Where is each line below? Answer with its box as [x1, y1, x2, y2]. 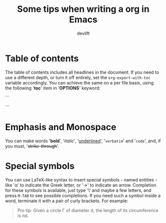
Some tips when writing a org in [17, 3, 150, 15]
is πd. [17, 213, 29, 219]
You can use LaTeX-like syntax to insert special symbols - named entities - [5, 177, 158, 182]
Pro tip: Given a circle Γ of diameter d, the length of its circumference [17, 207, 159, 213]
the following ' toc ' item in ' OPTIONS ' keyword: [5, 85, 101, 91]
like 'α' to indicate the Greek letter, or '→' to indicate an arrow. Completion [5, 182, 157, 188]
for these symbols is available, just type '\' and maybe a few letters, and [5, 187, 152, 193]
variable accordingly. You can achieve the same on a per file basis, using [5, 80, 154, 86]
